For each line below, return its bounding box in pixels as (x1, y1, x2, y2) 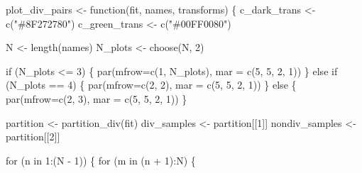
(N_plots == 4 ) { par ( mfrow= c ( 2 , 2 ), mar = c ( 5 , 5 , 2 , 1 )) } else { (6, 77, 297, 92)
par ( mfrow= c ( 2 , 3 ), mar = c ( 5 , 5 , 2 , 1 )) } (6, 91, 187, 106)
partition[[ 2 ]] (6, 129, 60, 144)
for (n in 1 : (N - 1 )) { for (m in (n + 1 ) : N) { (6, 152, 196, 167)
